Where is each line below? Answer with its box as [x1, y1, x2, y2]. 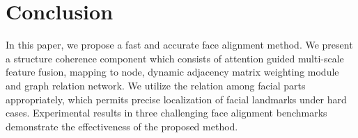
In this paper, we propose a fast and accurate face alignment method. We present [6, 37, 353, 52]
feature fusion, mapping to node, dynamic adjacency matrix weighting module [6, 64, 339, 79]
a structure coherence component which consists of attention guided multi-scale [6, 51, 344, 65]
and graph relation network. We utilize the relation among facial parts [6, 78, 306, 92]
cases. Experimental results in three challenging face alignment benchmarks [6, 105, 327, 120]
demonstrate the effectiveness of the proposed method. [6, 119, 238, 133]
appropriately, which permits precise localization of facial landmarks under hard [6, 92, 347, 106]
